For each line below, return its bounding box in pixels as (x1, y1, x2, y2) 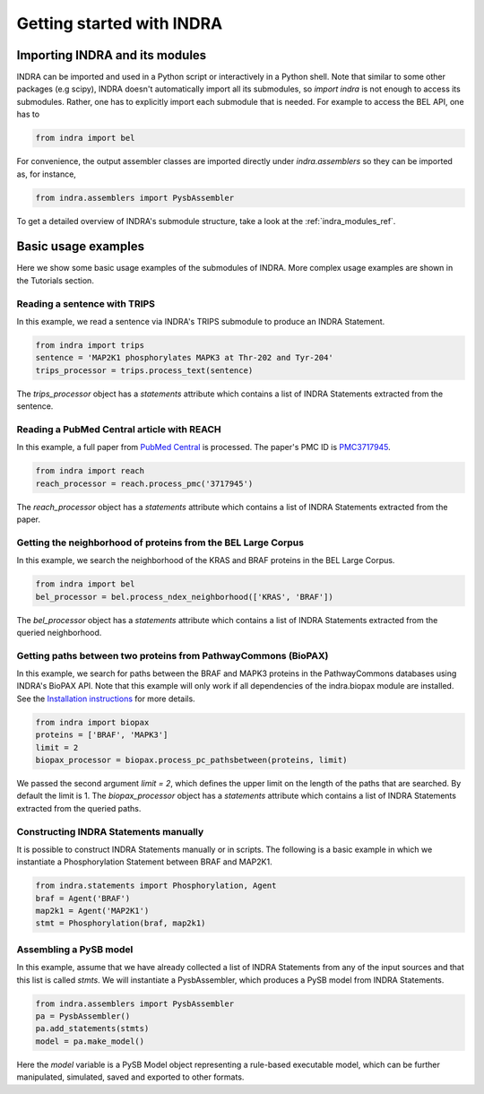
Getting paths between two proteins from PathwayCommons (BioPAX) (16, 649, 329, 662)
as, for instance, (16, 169, 76, 179)
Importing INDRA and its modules (16, 48, 207, 63)
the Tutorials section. (16, 274, 94, 286)
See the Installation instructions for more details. (16, 693, 196, 704)
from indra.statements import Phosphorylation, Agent (35, 881, 277, 891)
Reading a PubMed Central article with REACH (16, 422, 221, 435)
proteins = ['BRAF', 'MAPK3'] (35, 730, 169, 740)
